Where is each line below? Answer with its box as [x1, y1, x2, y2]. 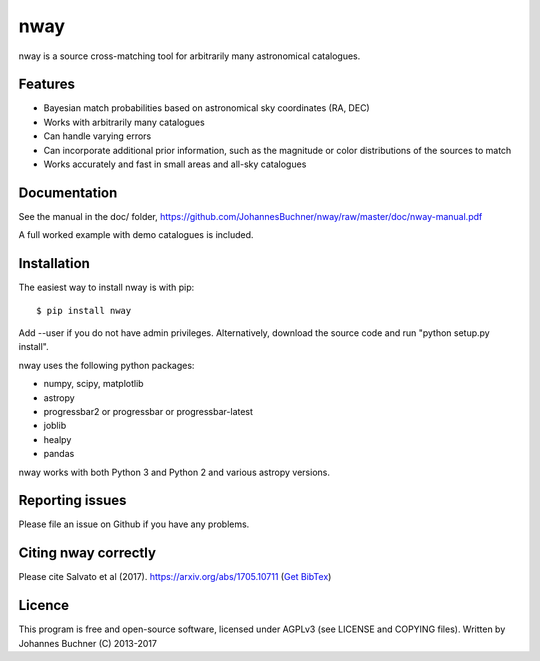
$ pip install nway [36, 305, 132, 316]
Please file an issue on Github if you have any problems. [18, 518, 250, 530]
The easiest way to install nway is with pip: [18, 281, 195, 294]
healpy [43, 433, 72, 445]
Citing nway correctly [18, 545, 157, 562]
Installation [18, 255, 90, 272]
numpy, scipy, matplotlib [43, 378, 144, 390]
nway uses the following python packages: [18, 359, 195, 371]
